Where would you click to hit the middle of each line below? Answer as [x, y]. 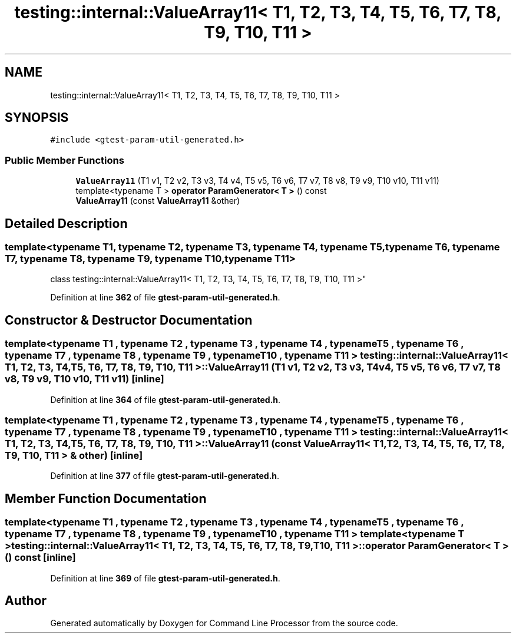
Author [26, 601]
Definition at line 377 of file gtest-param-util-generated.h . [165, 476]
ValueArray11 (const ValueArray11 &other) [158, 201]
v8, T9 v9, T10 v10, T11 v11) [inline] [85, 379]
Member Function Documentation [106, 498]
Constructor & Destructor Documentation [129, 320]
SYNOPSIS [37, 118]
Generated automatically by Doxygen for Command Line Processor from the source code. [224, 623]
